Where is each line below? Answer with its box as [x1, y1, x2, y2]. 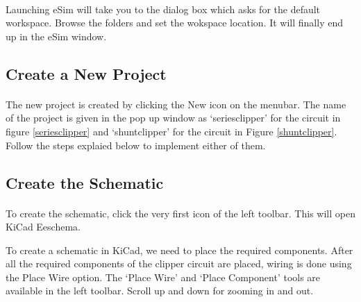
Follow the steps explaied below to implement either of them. [6, 137, 266, 152]
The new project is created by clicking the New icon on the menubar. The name [6, 97, 346, 111]
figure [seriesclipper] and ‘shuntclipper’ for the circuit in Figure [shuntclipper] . [6, 124, 337, 138]
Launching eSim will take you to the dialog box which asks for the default [6, 1, 321, 16]
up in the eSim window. [6, 28, 107, 43]
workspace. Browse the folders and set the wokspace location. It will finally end [6, 15, 343, 30]
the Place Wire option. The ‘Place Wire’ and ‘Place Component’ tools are [6, 269, 321, 284]
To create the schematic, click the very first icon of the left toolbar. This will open [6, 205, 355, 220]
